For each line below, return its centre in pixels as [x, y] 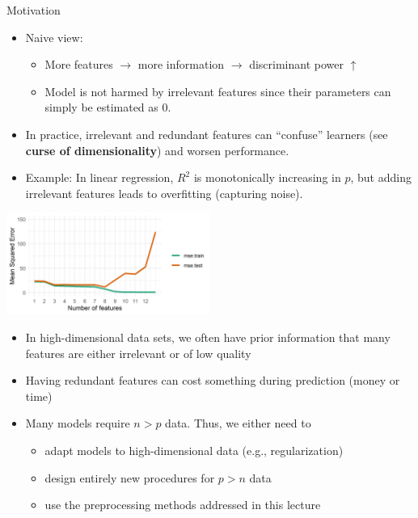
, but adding [381, 177]
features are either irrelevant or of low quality [138, 353]
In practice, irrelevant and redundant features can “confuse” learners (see [207, 134]
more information [181, 64]
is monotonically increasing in [267, 177]
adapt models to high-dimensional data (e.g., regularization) [194, 450]
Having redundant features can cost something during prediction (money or [213, 380]
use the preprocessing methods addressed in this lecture [183, 505]
